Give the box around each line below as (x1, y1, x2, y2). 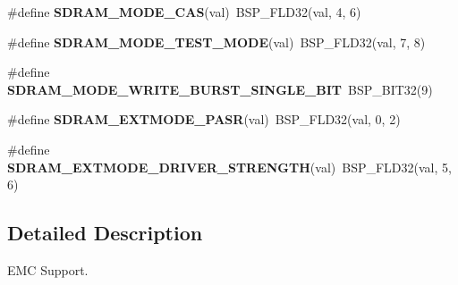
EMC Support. (7, 260, 89, 279)
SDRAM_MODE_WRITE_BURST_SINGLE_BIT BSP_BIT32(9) (7, 80, 433, 98)
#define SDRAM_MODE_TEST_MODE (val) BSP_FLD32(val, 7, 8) (7, 32, 426, 51)
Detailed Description (7, 219, 203, 247)
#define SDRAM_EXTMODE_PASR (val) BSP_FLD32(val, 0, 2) (7, 110, 401, 129)
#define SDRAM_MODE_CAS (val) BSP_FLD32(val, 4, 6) (7, 3, 361, 21)
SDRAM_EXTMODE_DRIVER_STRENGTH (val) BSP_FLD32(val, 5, (7, 157, 452, 176)
